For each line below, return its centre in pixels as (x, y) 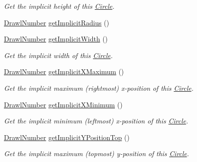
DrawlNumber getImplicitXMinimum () (63, 104)
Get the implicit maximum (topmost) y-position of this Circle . (97, 153)
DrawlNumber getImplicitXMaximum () (64, 71)
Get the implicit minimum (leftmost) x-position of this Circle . (96, 121)
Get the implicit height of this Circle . (59, 6)
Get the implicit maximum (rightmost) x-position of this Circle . (99, 88)
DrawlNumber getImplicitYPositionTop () (67, 137)
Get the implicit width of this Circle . (58, 55)
